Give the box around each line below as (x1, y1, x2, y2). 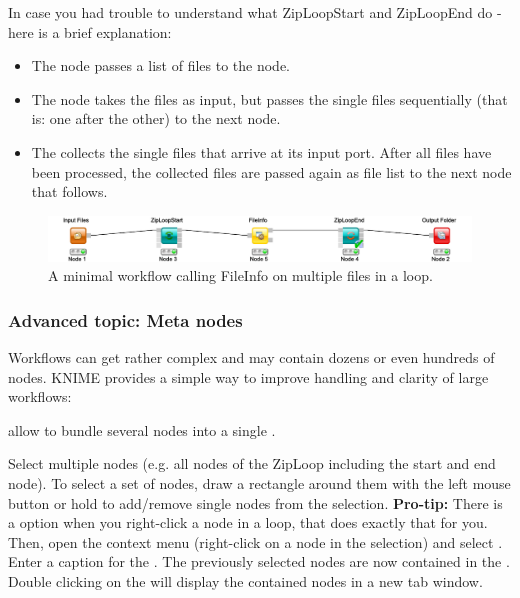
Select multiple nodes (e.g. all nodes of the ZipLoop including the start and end (8, 453, 496, 474)
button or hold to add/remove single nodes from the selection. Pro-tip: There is (8, 492, 503, 513)
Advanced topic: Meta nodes (8, 307, 243, 332)
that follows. (31, 181, 108, 202)
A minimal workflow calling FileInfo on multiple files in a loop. (48, 265, 433, 286)
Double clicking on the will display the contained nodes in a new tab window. (8, 571, 483, 592)
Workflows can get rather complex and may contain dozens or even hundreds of (8, 347, 495, 368)
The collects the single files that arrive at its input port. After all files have (31, 141, 492, 162)
